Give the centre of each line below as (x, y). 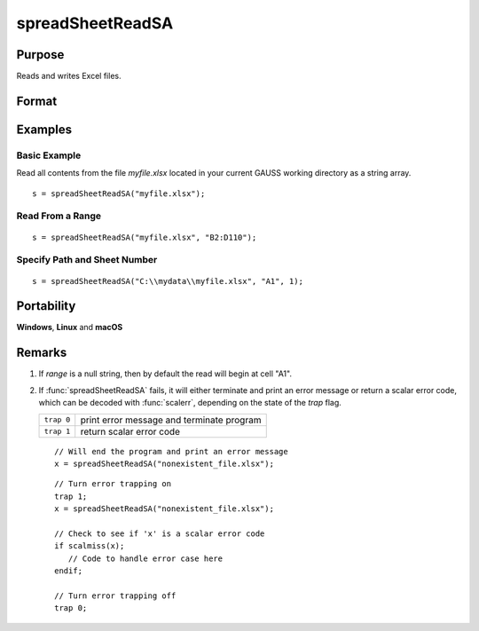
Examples (44, 129)
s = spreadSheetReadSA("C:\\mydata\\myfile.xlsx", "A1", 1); (168, 281)
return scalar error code (130, 431)
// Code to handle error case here (145, 558)
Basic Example (49, 155)
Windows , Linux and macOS (70, 327)
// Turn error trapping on (113, 484)
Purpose (40, 55)
